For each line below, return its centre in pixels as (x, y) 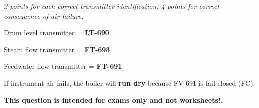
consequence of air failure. (44, 16)
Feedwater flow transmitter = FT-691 (63, 66)
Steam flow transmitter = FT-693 (57, 49)
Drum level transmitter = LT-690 (57, 33)
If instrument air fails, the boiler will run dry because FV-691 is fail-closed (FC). (130, 82)
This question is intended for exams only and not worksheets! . (113, 99)
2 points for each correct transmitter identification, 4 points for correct (112, 6)
